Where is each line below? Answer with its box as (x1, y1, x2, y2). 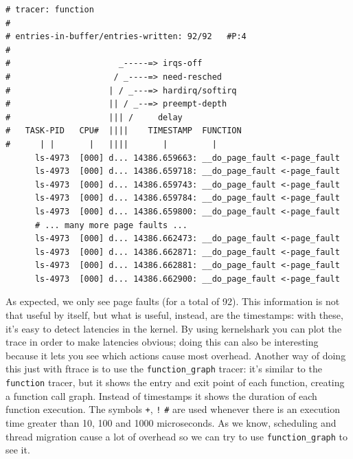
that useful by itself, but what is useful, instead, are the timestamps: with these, (5, 308, 343, 322)
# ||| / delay (5, 112, 183, 122)
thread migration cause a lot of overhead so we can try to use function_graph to (5, 429, 348, 443)
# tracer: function (5, 5, 94, 14)
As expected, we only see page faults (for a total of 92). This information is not (5, 294, 340, 309)
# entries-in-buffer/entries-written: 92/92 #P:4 (5, 32, 247, 42)
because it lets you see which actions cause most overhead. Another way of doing (5, 348, 346, 362)
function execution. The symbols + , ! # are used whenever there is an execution (5, 402, 341, 416)
